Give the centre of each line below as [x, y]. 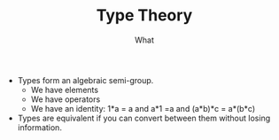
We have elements [65, 89]
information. [39, 127]
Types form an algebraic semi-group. [85, 80]
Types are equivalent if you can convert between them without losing [144, 118]
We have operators [66, 99]
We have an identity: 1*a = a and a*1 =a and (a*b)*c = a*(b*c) [143, 108]
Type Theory [144, 16]
